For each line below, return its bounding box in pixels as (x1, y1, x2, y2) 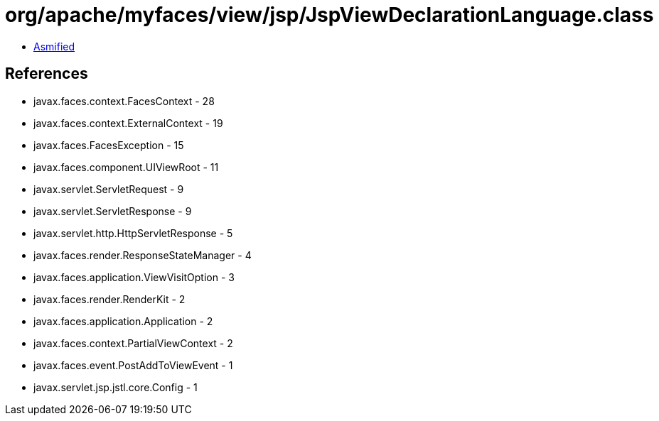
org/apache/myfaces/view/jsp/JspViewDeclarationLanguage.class (5, 3, 654, 27)
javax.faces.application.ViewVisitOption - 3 (33, 270, 235, 283)
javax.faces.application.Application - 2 (33, 315, 213, 327)
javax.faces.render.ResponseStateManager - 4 (33, 248, 252, 261)
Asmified (33, 40, 75, 53)
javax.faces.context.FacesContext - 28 (33, 94, 215, 107)
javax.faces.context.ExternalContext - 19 (33, 116, 223, 129)
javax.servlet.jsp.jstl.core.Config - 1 (33, 381, 198, 393)
